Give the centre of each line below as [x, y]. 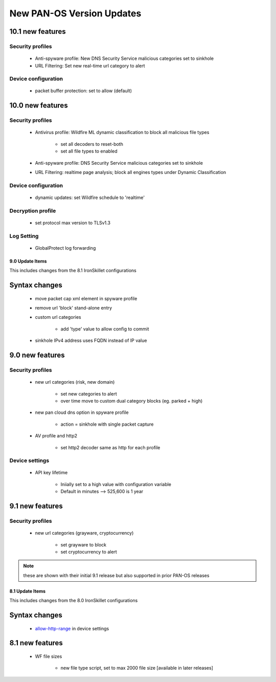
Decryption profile [33, 211]
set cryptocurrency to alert [89, 552]
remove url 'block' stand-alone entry [74, 308]
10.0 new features [39, 106]
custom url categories [58, 317]
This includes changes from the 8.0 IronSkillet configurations [74, 601]
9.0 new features [37, 355]
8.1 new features [36, 643]
